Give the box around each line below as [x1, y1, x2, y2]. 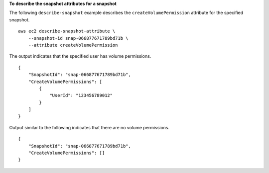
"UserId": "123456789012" [49, 92, 113, 98]
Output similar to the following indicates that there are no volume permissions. [9, 124, 170, 130]
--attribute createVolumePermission [28, 42, 118, 48]
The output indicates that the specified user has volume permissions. [9, 53, 151, 59]
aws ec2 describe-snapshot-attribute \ [18, 28, 116, 34]
